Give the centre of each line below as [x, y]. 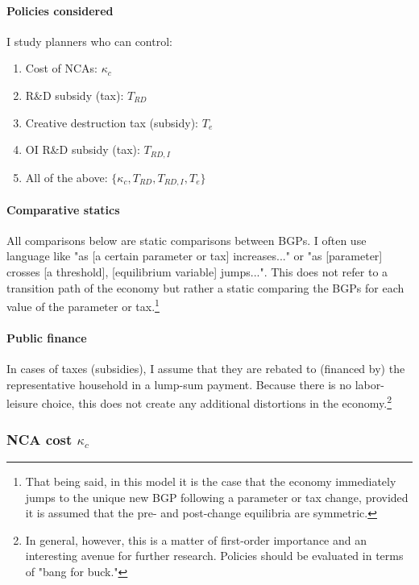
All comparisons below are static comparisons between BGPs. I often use [187, 240]
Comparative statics [63, 209]
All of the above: [66, 177]
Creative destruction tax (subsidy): [112, 122]
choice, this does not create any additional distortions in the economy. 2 [217, 402]
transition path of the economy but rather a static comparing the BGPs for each [205, 287]
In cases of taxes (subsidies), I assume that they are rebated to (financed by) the [206, 369]
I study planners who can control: [89, 41]
